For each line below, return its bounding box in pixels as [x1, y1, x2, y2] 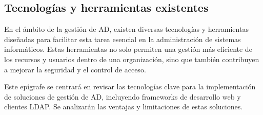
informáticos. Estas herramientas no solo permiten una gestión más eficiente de [4, 44, 252, 54]
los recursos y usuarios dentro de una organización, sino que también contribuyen [4, 53, 259, 64]
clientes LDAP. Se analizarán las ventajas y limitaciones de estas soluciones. [4, 101, 243, 112]
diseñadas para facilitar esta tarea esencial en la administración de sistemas [4, 33, 241, 44]
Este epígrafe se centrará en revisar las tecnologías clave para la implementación [4, 81, 256, 92]
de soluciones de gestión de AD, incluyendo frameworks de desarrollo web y [4, 91, 241, 102]
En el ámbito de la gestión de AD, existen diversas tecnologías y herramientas [4, 24, 249, 34]
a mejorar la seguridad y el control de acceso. [4, 64, 146, 74]
